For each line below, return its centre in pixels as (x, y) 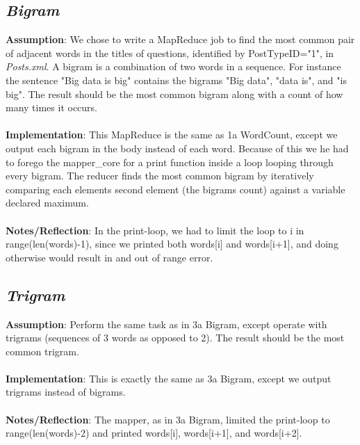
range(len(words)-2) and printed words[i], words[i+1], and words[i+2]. (154, 433)
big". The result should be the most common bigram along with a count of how (174, 94)
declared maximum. (47, 203)
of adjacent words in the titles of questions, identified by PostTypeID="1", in (170, 52)
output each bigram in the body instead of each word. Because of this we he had (177, 148)
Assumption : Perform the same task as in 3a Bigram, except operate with (166, 324)
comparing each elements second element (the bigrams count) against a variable (175, 189)
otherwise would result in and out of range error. (109, 257)
